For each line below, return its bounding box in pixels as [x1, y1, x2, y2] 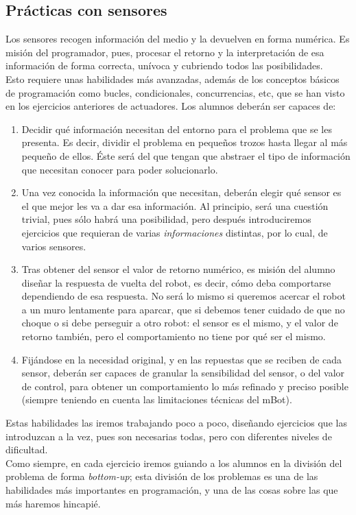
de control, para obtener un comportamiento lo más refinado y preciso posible [21, 379, 348, 393]
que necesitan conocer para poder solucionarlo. [21, 162, 218, 176]
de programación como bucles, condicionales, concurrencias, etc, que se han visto [5, 85, 345, 99]
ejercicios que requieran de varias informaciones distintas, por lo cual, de [21, 225, 328, 239]
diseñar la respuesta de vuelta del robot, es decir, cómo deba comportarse [21, 275, 331, 289]
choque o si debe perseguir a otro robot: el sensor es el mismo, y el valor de [21, 315, 338, 330]
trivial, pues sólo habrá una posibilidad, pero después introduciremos [21, 212, 311, 226]
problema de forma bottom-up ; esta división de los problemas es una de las [5, 469, 318, 483]
